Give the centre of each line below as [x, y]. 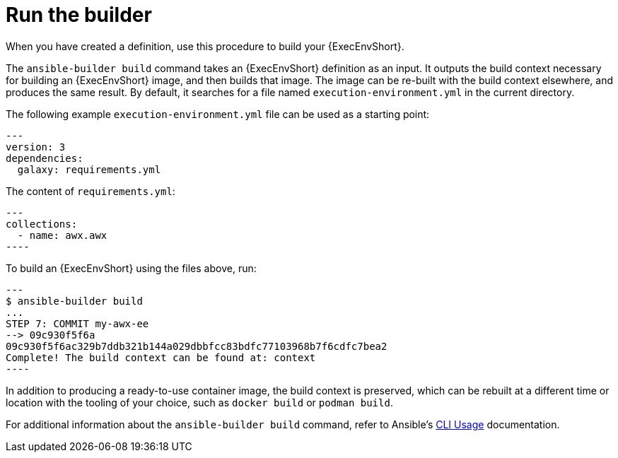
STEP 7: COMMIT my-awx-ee [77, 323]
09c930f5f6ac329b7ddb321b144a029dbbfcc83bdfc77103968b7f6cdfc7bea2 [197, 346]
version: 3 [36, 147]
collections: [42, 224]
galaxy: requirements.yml [89, 169]
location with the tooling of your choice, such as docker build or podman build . [199, 402]
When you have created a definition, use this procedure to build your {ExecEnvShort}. [205, 46]
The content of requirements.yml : [91, 191]
